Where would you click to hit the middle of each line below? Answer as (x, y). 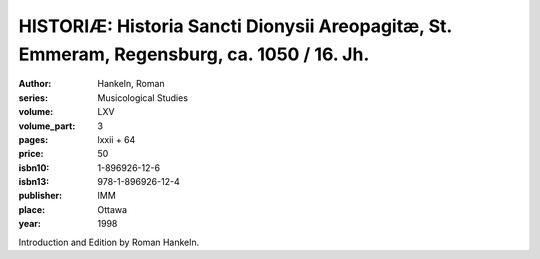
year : (30, 224)
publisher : (40, 196)
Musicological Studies (143, 97)
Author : (35, 84)
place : (32, 209)
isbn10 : (34, 167)
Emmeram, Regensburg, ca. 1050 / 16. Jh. (194, 54)
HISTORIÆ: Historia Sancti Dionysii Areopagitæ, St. (235, 26)
